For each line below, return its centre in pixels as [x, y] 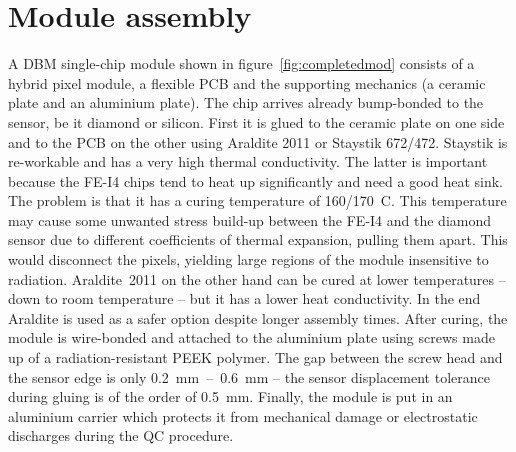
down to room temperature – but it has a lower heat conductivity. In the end [244, 298]
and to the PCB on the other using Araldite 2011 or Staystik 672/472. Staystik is [258, 141]
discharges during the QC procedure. [121, 435]
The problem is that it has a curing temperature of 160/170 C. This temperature [257, 200]
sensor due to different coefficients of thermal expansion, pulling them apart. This [258, 239]
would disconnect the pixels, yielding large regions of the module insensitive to [248, 259]
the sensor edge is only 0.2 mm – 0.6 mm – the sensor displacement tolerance [249, 376]
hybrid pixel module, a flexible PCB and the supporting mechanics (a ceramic [247, 82]
